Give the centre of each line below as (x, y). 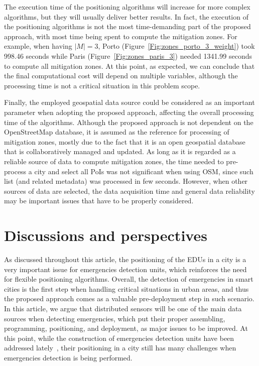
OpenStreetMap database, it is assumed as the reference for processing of (117, 132)
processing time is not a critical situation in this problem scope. (102, 85)
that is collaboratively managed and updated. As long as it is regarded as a (120, 151)
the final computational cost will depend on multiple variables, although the (121, 76)
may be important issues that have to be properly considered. (99, 201)
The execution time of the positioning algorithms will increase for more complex (127, 7)
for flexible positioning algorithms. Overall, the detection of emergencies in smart (129, 279)
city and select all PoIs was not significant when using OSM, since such (144, 171)
